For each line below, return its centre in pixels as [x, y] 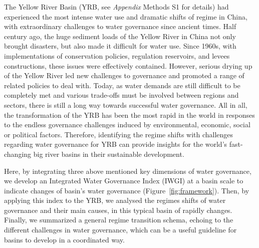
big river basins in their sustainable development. [109, 154]
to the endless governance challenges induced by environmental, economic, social [127, 125]
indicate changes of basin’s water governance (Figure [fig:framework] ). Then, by [127, 190]
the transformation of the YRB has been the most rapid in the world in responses [129, 114]
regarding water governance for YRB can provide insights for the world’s [116, 144]
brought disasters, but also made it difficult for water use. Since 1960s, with [120, 46]
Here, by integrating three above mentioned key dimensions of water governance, [128, 171]
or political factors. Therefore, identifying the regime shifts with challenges [119, 134]
